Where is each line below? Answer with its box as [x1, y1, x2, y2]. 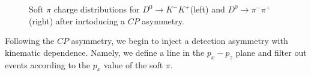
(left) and [190, 3, 225, 15]
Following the [5, 34, 55, 47]
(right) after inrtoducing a [29, 14, 125, 27]
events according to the [5, 58, 91, 71]
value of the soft [103, 58, 163, 71]
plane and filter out [235, 46, 307, 58]
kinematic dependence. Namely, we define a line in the [5, 46, 205, 58]
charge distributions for [53, 3, 140, 15]
